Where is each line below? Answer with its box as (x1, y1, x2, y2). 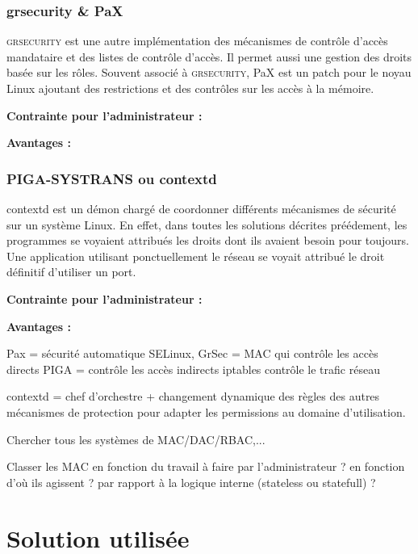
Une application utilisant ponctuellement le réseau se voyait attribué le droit (6, 247, 385, 264)
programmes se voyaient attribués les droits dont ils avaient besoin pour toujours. (6, 232, 410, 249)
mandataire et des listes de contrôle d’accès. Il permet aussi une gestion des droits (6, 48, 412, 65)
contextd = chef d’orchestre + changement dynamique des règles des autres (6, 388, 380, 405)
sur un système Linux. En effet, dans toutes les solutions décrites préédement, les (6, 216, 408, 233)
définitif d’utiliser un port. (6, 263, 136, 280)
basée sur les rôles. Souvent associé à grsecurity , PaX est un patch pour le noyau (6, 64, 412, 81)
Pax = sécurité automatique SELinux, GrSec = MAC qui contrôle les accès (6, 345, 378, 362)
